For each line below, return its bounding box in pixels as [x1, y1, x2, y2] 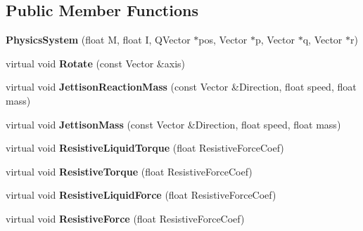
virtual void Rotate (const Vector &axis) [6, 55, 186, 70]
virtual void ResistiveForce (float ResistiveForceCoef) [6, 211, 245, 225]
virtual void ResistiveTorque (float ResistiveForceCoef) [6, 164, 253, 178]
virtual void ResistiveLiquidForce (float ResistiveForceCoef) [6, 187, 276, 202]
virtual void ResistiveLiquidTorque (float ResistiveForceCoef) [6, 140, 284, 155]
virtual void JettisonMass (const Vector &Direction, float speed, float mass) [6, 117, 341, 131]
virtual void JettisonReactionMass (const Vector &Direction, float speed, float [6, 79, 357, 94]
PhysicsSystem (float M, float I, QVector [6, 32, 191, 47]
